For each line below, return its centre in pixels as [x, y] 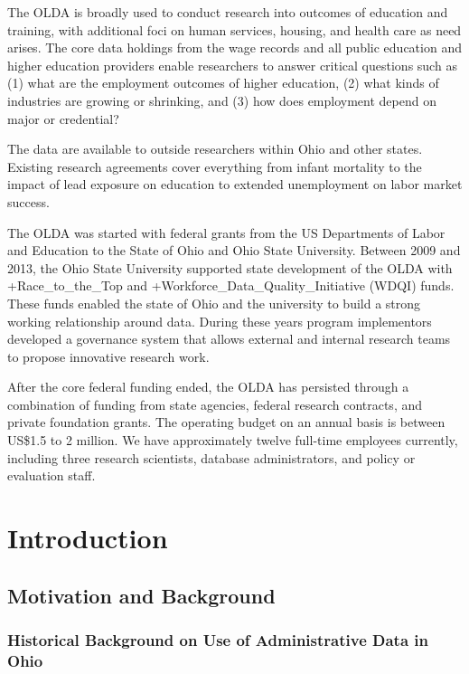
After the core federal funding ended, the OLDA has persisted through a [208, 387]
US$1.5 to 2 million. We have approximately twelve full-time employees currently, [233, 440]
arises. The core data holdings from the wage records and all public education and [234, 47]
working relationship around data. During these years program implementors [220, 321]
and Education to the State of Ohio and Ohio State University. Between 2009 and [234, 250]
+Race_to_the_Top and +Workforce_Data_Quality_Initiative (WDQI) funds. [231, 285]
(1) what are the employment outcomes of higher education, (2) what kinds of [223, 83]
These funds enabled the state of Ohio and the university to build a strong [214, 303]
